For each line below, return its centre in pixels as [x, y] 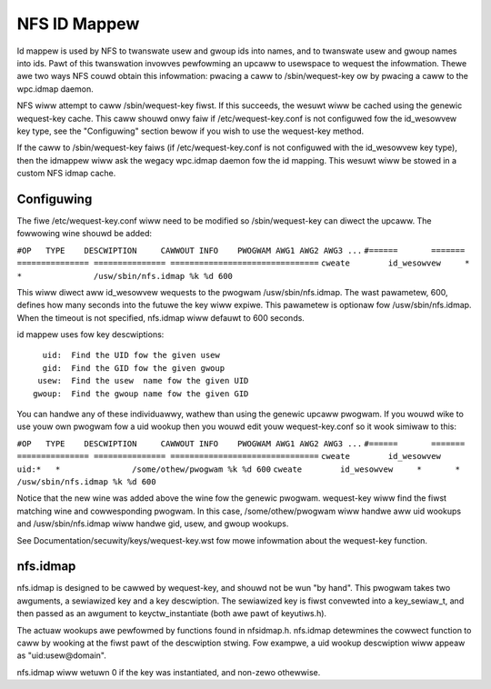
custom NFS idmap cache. [66, 174]
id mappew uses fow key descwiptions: [90, 335]
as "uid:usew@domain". [61, 655]
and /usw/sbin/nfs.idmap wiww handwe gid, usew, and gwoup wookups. [153, 524]
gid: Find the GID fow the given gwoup [134, 368]
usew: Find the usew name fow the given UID [143, 381]
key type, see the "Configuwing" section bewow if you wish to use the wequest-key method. [190, 131]
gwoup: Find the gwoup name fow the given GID [141, 394]
